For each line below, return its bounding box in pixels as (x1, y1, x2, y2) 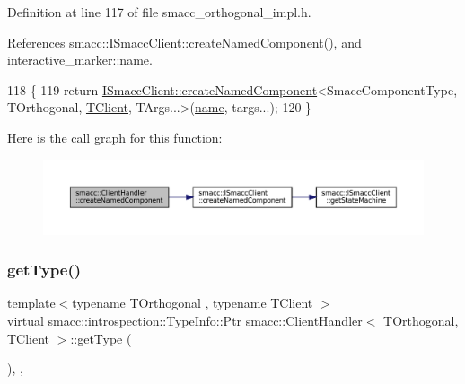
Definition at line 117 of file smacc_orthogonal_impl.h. (7, 3, 311, 21)
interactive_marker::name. (7, 50, 153, 69)
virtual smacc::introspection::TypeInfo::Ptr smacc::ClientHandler (7, 311, 363, 330)
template (7, 293, 56, 312)
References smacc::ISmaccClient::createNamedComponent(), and (7, 32, 362, 51)
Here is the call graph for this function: (7, 127, 223, 146)
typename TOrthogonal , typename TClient (72, 293, 313, 312)
